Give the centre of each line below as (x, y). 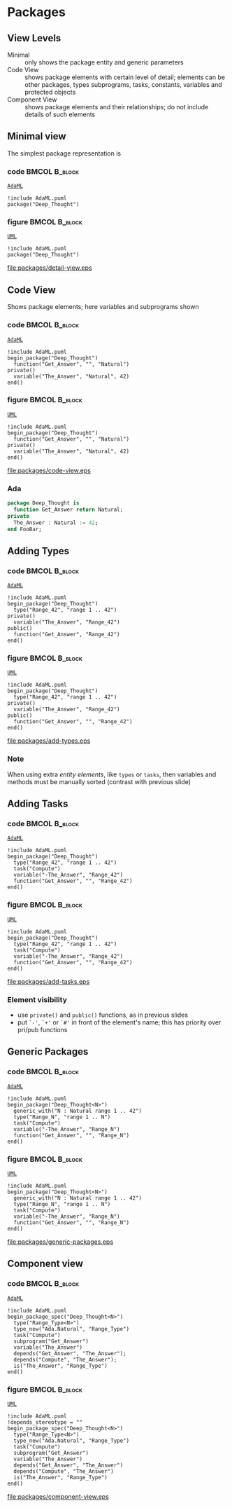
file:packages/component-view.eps (58, 1497)
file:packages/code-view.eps (49, 470)
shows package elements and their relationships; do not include (117, 107)
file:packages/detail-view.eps (50, 268)
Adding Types (38, 551)
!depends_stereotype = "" (45, 1423)
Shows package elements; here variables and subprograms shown (103, 307)
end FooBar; (24, 529)
